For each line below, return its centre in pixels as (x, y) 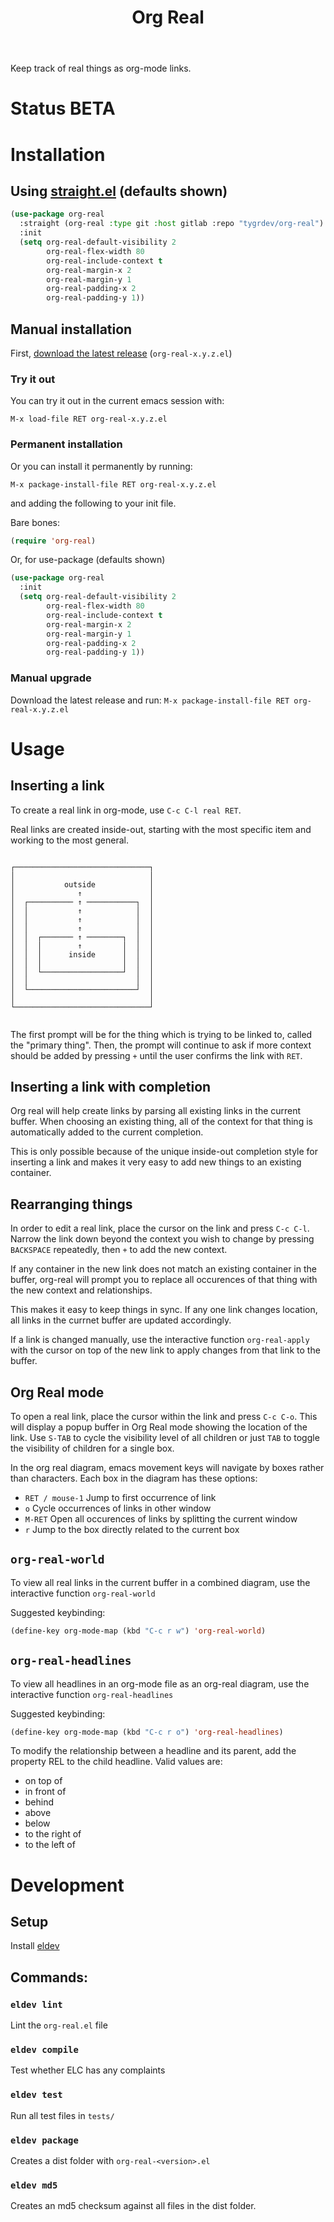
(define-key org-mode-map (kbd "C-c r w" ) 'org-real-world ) (138, 1631)
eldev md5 (34, 2185)
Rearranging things (71, 1204)
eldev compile (44, 2049)
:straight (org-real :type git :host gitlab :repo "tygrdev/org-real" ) (172, 224)
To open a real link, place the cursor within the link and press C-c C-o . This (164, 1417)
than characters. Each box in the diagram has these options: (134, 1478)
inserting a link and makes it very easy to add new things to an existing (156, 1162)
